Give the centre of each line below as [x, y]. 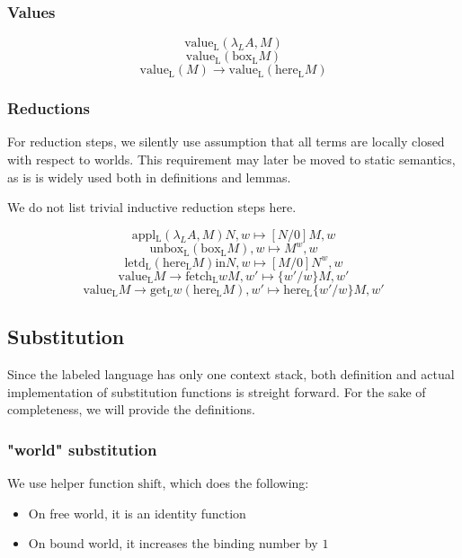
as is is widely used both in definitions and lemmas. [149, 177]
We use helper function [71, 483]
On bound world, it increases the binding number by [173, 543]
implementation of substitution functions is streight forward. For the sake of [217, 391]
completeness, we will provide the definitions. [131, 409]
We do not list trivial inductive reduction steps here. [152, 207]
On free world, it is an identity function [137, 513]
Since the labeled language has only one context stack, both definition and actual [231, 374]
